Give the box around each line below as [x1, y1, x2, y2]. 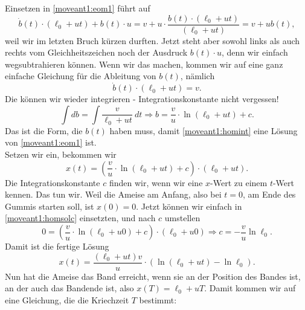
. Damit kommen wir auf [204, 282, 296, 294]
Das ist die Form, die [5, 124, 83, 137]
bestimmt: [139, 293, 177, 306]
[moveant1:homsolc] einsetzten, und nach [5, 212, 156, 224]
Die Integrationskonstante [5, 176, 100, 189]
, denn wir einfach [221, 46, 288, 59]
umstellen [164, 212, 201, 224]
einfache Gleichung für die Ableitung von [5, 69, 156, 82]
